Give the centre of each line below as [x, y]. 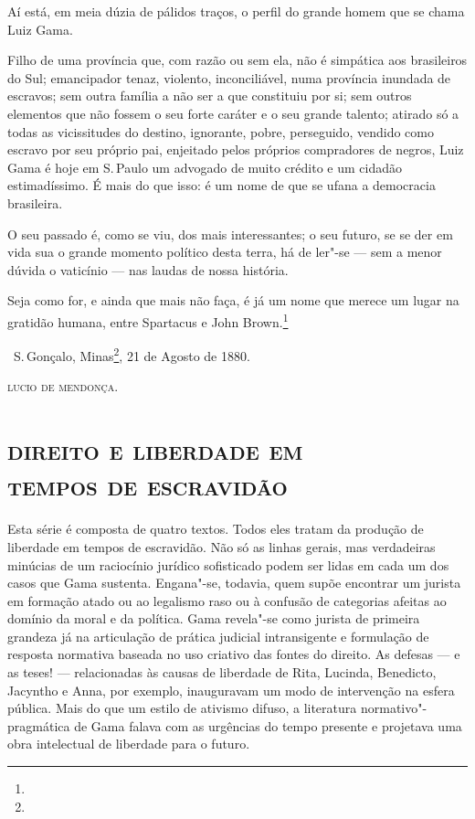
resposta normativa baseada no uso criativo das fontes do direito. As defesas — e [234, 654]
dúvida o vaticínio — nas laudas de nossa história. [148, 269]
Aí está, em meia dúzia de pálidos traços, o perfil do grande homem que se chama [236, 11]
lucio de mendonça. [63, 386]
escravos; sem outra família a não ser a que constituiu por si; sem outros [210, 96]
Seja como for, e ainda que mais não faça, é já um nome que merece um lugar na [233, 300]
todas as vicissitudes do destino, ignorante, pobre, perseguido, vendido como [221, 131]
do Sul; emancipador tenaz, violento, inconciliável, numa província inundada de [229, 77]
